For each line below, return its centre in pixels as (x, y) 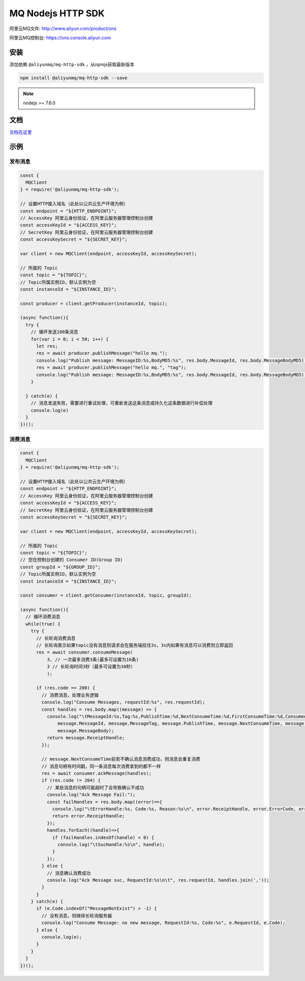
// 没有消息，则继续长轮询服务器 (77, 916)
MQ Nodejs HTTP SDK (57, 13)
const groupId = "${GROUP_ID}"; (60, 567)
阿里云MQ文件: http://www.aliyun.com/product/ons (63, 28)
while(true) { (43, 624)
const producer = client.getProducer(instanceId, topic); (94, 303)
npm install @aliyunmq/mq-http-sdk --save (74, 78)
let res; (47, 346)
